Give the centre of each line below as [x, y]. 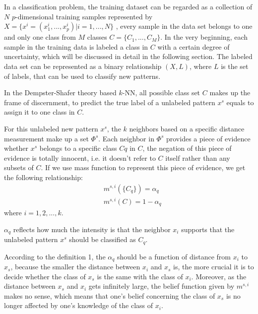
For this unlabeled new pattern [51, 128]
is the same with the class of [140, 276]
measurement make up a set [46, 138]
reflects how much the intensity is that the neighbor [92, 229]
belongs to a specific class [78, 148]
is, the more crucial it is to [214, 267]
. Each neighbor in [126, 138]
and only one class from [40, 37]
